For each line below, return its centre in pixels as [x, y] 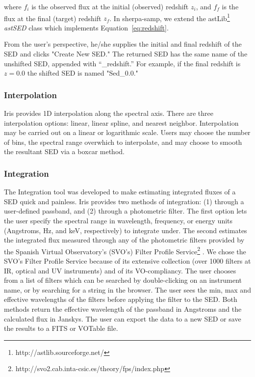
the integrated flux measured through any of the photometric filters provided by [124, 240]
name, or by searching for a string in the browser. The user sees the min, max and [127, 289]
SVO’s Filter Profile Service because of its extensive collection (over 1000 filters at [127, 261]
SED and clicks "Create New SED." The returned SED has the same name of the [126, 54]
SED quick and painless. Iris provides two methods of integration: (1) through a [124, 201]
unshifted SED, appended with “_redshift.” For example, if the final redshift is [122, 63]
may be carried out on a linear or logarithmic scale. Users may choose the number [127, 132]
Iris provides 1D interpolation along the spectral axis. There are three [109, 113]
